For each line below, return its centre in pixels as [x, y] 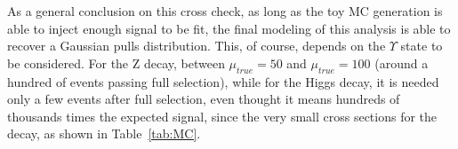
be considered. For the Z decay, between [116, 63]
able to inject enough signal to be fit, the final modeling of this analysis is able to [229, 28]
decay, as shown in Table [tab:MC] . [104, 133]
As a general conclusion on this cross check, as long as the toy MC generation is [225, 11]
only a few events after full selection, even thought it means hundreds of [204, 99]
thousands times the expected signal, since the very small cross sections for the [222, 116]
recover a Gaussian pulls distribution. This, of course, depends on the [197, 46]
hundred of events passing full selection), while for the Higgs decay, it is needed [223, 81]
